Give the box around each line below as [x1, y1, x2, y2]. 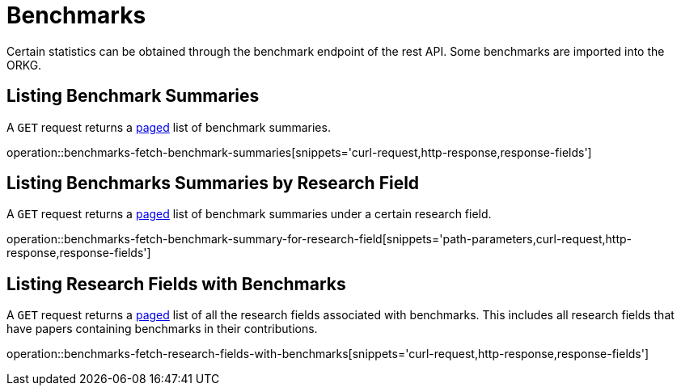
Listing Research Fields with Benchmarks [6, 273, 346, 294]
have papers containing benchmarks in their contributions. [6, 322, 318, 336]
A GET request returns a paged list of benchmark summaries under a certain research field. [6, 207, 492, 221]
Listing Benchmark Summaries [6, 86, 260, 107]
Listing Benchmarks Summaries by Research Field [6, 173, 420, 194]
